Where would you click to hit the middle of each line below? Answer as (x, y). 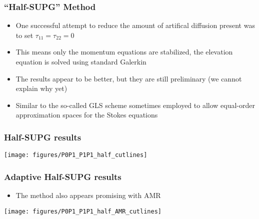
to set (24, 35)
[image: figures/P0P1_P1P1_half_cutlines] (76, 155)
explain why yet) (41, 88)
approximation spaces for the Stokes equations (87, 115)
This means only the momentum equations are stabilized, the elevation (124, 52)
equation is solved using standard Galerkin (81, 61)
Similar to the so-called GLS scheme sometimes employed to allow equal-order (135, 105)
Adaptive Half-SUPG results (63, 176)
